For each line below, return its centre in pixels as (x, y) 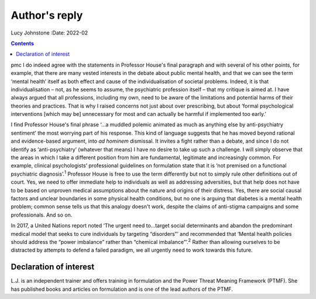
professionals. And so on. (42, 215)
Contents (23, 43)
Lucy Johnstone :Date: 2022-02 (49, 33)
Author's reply (47, 15)
